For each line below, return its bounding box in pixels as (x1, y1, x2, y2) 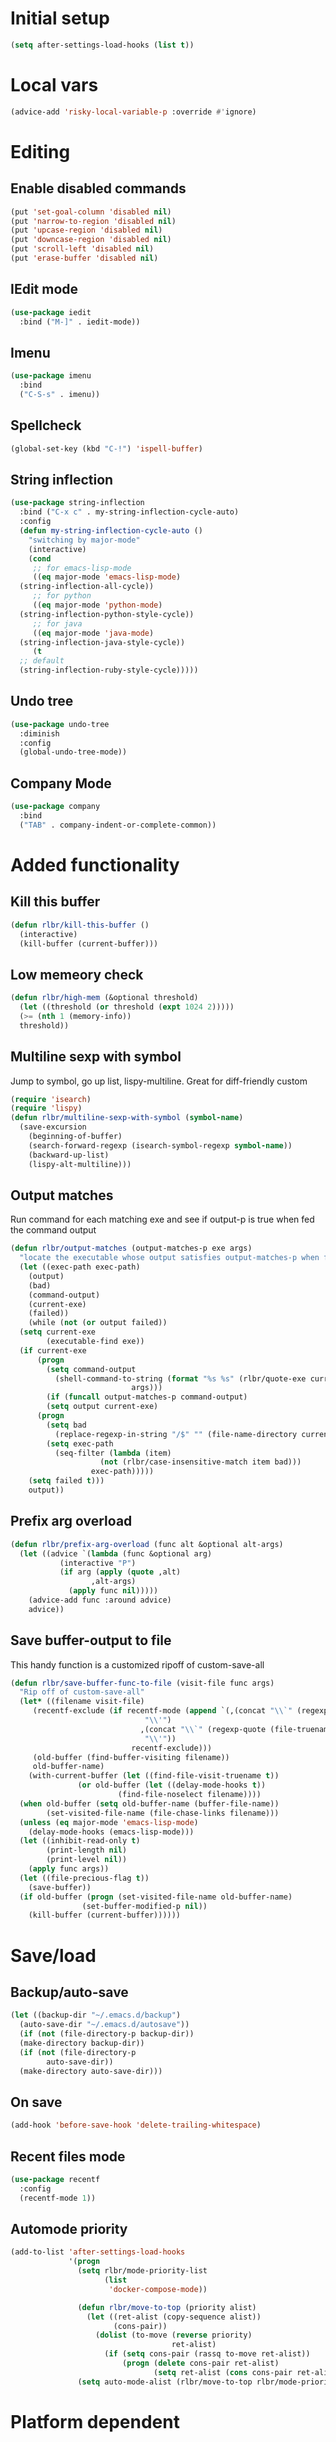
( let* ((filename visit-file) (19, 1697, 145, 1707)
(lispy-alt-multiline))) (28, 1159, 132, 1169)
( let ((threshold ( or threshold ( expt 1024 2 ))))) (19, 1002, 235, 1012)
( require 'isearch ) (10, 1094, 92, 1104)
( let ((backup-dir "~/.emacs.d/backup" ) (10, 2010, 182, 2021)
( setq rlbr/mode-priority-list (77, 2266, 208, 2276)
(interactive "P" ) (59, 1558, 137, 1568)
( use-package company (10, 802, 101, 812)
